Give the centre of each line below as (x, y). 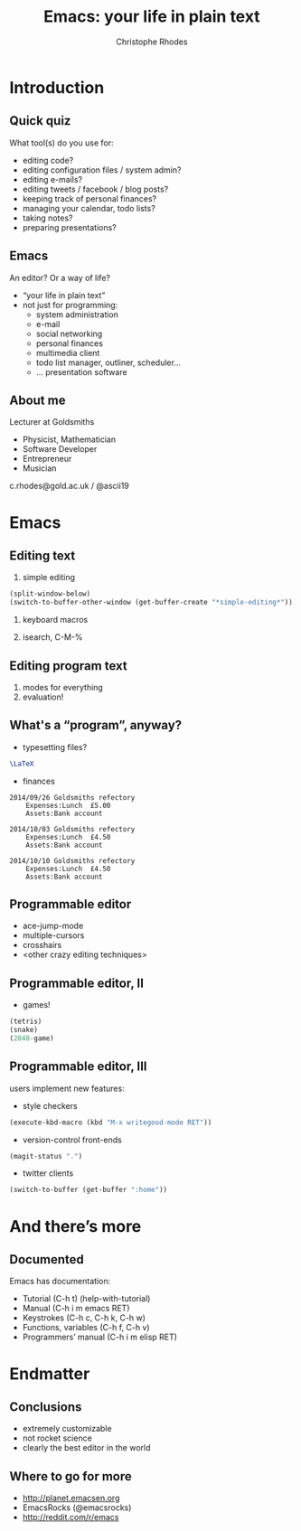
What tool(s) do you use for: (61, 143)
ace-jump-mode (53, 926)
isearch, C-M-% (52, 637)
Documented (47, 1259)
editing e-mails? (52, 179)
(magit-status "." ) (46, 1156)
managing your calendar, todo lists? (89, 208)
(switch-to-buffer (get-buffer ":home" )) (89, 1190)
